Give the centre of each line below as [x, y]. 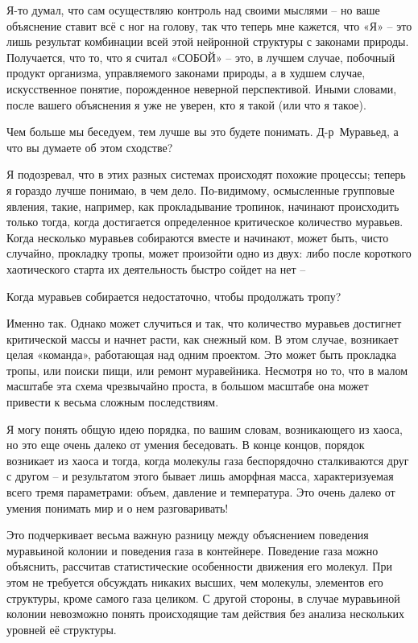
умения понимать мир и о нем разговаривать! [118, 507]
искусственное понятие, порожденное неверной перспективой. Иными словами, [202, 88]
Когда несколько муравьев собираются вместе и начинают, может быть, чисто [198, 237]
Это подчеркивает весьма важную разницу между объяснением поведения [188, 535]
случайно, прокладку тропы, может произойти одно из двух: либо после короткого [209, 253]
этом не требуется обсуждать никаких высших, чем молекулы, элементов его [195, 582]
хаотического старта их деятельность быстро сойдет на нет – [156, 268]
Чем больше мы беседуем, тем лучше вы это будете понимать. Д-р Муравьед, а [203, 132]
